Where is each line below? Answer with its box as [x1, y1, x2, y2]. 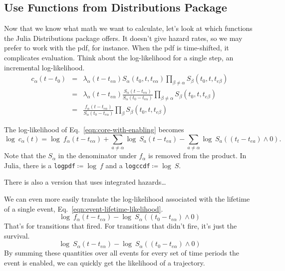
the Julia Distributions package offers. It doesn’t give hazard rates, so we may [4, 32, 243, 43]
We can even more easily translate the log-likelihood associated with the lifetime [4, 194, 250, 204]
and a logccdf [105, 160, 150, 170]
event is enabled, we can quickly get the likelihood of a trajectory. [4, 258, 205, 268]
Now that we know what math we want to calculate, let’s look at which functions [4, 23, 253, 33]
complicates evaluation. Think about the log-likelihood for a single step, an [4, 52, 234, 62]
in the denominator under [58, 150, 137, 161]
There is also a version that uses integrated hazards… [4, 177, 166, 187]
